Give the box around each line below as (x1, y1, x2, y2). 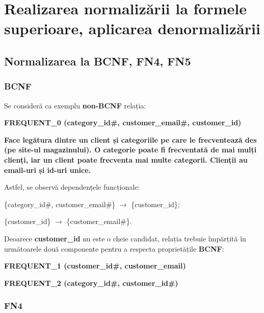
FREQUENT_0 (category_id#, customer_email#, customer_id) (4, 117, 242, 128)
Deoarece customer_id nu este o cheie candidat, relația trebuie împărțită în (4, 233, 246, 243)
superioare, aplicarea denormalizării (4, 18, 260, 39)
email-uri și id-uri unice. (4, 164, 91, 175)
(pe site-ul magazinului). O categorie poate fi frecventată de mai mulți (4, 144, 257, 155)
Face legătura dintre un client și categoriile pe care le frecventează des (4, 134, 257, 145)
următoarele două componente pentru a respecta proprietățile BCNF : (4, 243, 224, 254)
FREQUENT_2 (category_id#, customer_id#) (4, 277, 178, 288)
